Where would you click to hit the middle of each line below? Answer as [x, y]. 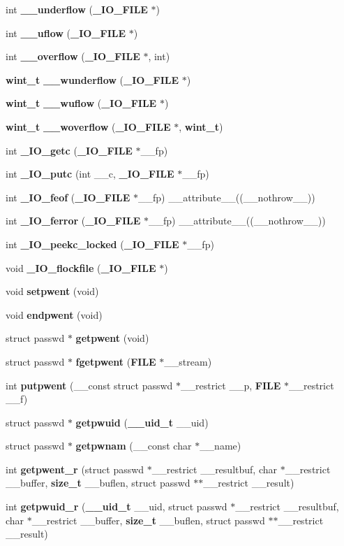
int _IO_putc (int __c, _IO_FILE [90, 174]
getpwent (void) [112, 338]
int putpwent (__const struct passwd [89, 385]
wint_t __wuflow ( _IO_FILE [81, 103]
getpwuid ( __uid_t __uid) [142, 422]
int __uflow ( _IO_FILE [66, 33]
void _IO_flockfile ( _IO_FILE [81, 267]
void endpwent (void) [54, 314]
